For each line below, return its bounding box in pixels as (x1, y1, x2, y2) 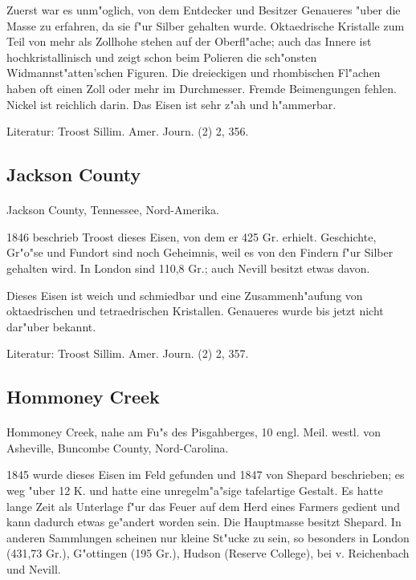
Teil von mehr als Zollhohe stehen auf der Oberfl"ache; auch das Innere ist (6, 33, 372, 50)
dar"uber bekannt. (6, 318, 96, 335)
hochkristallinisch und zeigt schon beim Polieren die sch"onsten (6, 48, 317, 65)
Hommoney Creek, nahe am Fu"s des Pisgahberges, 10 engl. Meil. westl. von (6, 424, 381, 440)
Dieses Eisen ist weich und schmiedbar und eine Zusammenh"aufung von (6, 286, 363, 303)
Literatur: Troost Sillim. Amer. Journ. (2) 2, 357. (6, 345, 249, 362)
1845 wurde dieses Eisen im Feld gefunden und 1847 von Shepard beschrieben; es (6, 466, 405, 483)
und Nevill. (6, 561, 61, 577)
